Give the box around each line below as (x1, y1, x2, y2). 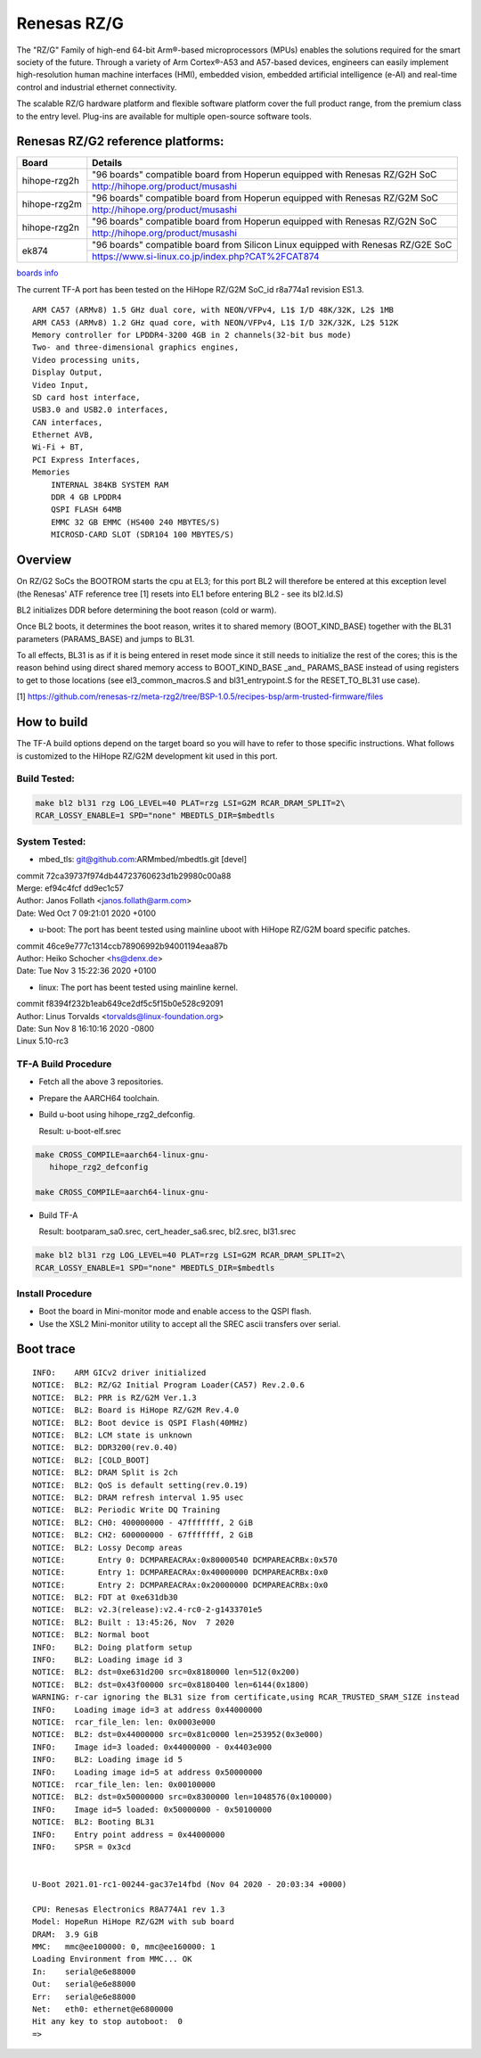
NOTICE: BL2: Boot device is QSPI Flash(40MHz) (32, 1418, 249, 1428)
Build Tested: (16, 772, 75, 785)
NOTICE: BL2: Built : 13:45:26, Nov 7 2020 (32, 1617, 235, 1627)
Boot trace (16, 1342, 76, 1357)
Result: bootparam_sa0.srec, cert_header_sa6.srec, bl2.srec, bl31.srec (38, 1226, 297, 1237)
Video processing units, (32, 355, 141, 365)
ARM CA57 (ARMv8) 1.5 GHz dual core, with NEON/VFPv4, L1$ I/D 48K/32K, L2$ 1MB (32, 305, 395, 316)
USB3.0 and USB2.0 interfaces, (32, 405, 169, 415)
